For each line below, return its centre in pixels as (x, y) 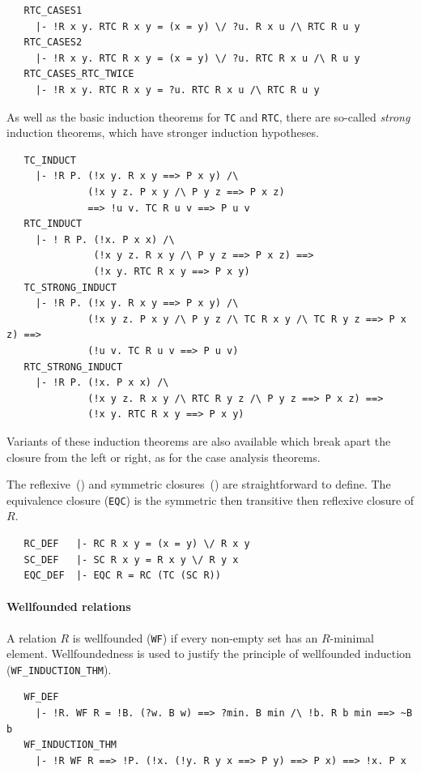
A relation (32, 637)
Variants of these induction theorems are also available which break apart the (199, 440)
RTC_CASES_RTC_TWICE (79, 74)
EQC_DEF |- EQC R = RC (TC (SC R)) (122, 576)
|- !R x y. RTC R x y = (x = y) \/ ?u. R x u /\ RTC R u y (198, 26)
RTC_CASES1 (53, 11)
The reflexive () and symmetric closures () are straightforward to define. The (199, 484)
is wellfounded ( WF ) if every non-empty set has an (195, 637)
